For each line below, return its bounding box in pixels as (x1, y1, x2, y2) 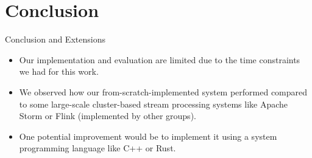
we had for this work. (19, 65, 99, 78)
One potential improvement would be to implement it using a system (19, 129, 277, 142)
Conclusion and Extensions (5, 33, 105, 46)
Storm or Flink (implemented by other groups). (19, 109, 196, 122)
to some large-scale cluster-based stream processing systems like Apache (19, 97, 288, 110)
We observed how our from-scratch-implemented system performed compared (19, 85, 308, 98)
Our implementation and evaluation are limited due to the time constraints (19, 53, 300, 66)
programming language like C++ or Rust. (19, 142, 176, 154)
